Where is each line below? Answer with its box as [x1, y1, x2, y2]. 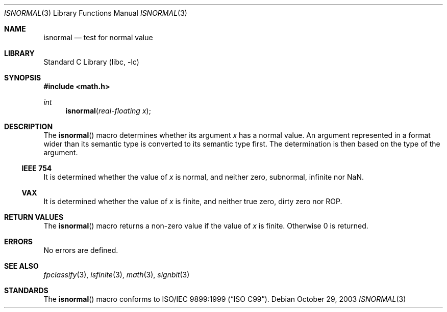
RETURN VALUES [4, 213, 64, 221]
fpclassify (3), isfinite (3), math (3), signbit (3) [43, 270, 190, 279]
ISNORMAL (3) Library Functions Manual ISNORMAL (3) [4, 9, 187, 17]
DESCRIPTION [4, 122, 53, 131]
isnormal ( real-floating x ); [65, 106, 151, 115]
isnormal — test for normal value [43, 33, 153, 42]
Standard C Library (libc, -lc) [43, 58, 139, 66]
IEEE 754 [21, 164, 52, 173]
